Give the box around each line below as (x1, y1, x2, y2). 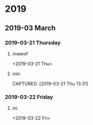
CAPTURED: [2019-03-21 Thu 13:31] (12, 80, 88, 86)
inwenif (12, 50, 28, 57)
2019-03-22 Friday (5, 93, 53, 100)
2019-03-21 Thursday (5, 39, 61, 46)
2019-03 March (5, 24, 56, 32)
